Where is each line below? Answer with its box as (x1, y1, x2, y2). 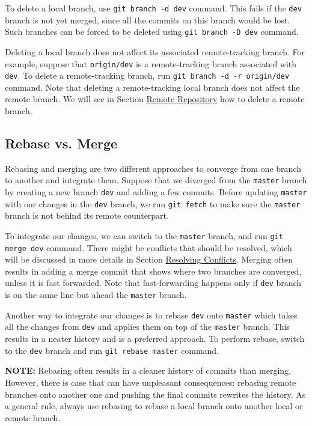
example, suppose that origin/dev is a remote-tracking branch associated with (5, 57, 297, 70)
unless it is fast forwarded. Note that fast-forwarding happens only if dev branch (5, 276, 302, 289)
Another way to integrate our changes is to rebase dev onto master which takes (5, 308, 298, 321)
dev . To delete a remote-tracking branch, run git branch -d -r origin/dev (5, 69, 290, 82)
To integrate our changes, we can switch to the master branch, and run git (5, 229, 283, 242)
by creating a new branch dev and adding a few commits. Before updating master (5, 186, 307, 198)
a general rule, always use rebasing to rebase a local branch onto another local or (5, 400, 303, 412)
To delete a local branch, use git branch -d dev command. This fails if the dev (5, 2, 302, 14)
